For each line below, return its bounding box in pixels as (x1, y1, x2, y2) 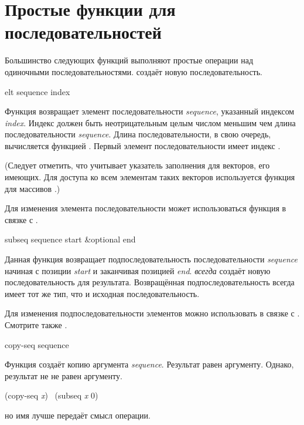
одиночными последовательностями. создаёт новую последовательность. (5, 65, 262, 77)
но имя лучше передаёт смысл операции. (5, 409, 151, 421)
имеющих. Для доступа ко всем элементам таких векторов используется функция (5, 171, 295, 183)
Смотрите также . (5, 319, 67, 330)
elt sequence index (5, 85, 70, 97)
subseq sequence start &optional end (5, 233, 136, 245)
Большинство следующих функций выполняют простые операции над (5, 54, 254, 66)
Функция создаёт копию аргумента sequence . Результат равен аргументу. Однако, (5, 358, 294, 370)
